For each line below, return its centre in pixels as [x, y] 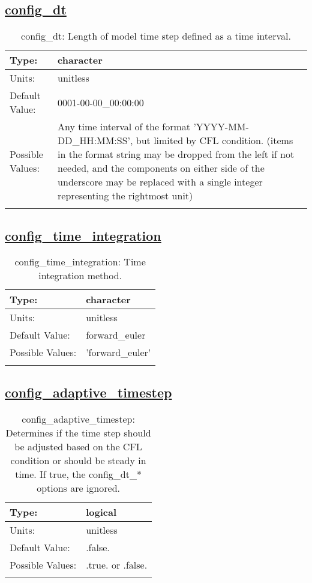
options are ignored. [78, 488]
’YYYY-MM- [221, 127]
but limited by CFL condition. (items [214, 140]
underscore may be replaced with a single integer [160, 182]
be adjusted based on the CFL [78, 446]
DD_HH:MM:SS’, [95, 140]
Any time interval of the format [124, 127]
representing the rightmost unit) [125, 196]
